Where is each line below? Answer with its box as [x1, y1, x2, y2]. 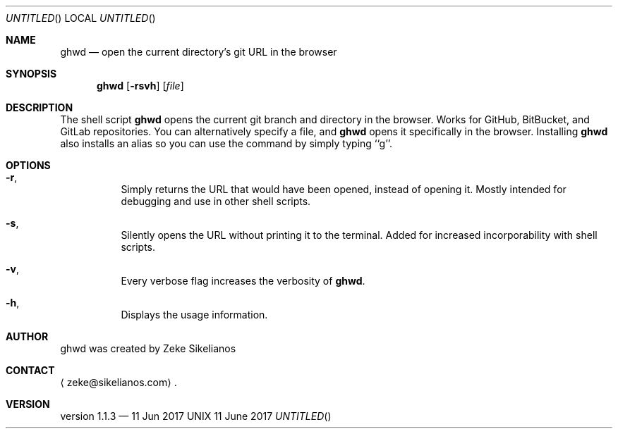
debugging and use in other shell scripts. [121, 195, 311, 207]
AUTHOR [6, 330, 49, 342]
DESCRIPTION [6, 101, 73, 113]
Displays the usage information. [121, 309, 268, 321]
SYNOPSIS [6, 68, 57, 80]
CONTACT [6, 364, 55, 376]
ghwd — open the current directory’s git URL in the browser [60, 46, 337, 58]
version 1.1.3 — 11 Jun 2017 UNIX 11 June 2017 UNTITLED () [60, 410, 332, 422]
